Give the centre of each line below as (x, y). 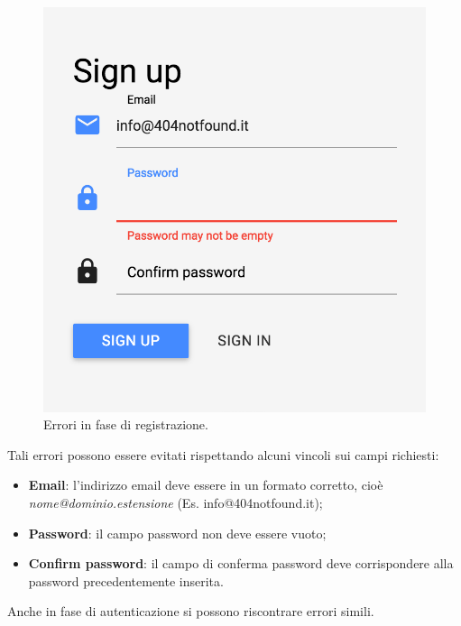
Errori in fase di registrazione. (126, 424)
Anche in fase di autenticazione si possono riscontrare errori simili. (191, 611)
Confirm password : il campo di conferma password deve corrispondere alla (241, 563)
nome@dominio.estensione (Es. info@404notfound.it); (175, 502)
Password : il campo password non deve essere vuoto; (177, 533)
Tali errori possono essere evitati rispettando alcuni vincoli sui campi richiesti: (223, 454)
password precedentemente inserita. (126, 580)
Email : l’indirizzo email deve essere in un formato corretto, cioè (206, 485)
